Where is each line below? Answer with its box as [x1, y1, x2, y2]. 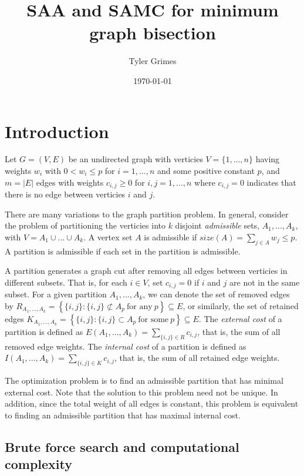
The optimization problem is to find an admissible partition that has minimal [5, 374, 283, 387]
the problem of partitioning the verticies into [5, 219, 165, 232]
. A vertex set [83, 230, 133, 243]
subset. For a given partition [5, 288, 107, 300]
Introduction [5, 119, 109, 143]
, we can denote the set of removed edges [143, 288, 290, 300]
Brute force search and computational [5, 437, 239, 455]
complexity [5, 455, 73, 473]
